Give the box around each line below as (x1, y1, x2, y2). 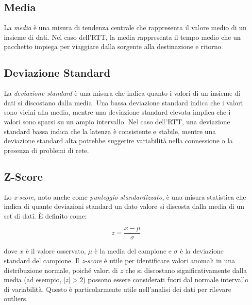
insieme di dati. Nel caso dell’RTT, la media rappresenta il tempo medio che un (4, 32, 241, 42)
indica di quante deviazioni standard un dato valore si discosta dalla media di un (4, 201, 245, 211)
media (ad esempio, (4, 274, 62, 285)
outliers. (4, 293, 28, 304)
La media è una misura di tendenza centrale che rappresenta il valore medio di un (4, 22, 247, 33)
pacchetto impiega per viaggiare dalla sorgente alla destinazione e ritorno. (4, 41, 223, 51)
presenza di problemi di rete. (4, 145, 89, 155)
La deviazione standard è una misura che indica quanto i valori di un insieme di (4, 88, 240, 98)
